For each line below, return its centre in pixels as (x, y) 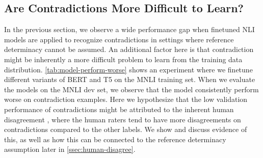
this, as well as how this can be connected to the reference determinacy (115, 139)
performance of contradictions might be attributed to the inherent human (119, 109)
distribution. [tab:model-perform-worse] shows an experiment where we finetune (128, 69)
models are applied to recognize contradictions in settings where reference (119, 39)
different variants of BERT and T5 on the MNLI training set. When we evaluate (130, 79)
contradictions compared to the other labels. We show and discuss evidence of (126, 129)
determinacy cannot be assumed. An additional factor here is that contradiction (129, 49)
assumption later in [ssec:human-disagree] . (70, 149)
